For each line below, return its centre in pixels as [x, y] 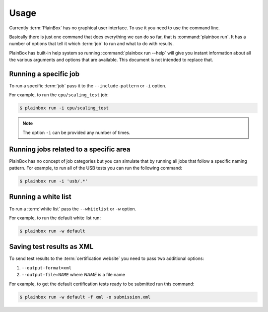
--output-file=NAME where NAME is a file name [73, 275]
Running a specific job [44, 74]
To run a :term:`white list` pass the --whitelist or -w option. [73, 209]
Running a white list [40, 197]
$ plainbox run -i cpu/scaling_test [64, 108]
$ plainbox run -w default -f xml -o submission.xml [85, 297]
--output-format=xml [47, 268]
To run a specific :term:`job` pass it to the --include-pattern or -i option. [88, 86]
